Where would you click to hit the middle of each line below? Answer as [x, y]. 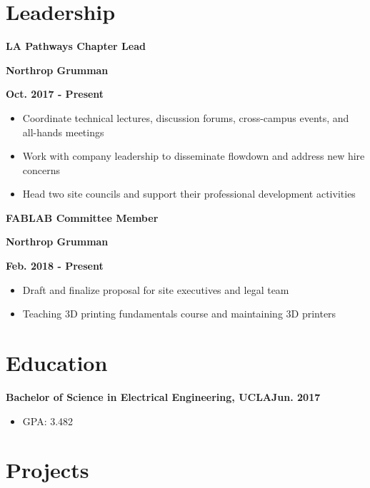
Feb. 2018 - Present [55, 266]
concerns [41, 169]
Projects [47, 470]
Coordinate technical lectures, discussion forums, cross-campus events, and [186, 117]
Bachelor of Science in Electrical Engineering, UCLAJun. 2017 [163, 396]
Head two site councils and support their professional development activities [189, 194]
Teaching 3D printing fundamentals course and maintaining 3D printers [179, 314]
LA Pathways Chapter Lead [76, 46]
